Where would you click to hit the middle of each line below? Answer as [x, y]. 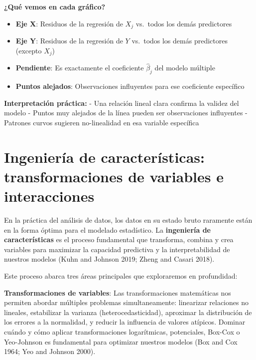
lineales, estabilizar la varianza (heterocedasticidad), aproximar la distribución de [128, 312]
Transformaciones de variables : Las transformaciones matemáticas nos [118, 292]
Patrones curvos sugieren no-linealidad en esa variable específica [102, 122]
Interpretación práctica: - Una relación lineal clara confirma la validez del [122, 103]
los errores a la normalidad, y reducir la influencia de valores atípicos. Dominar [125, 322]
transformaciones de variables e [114, 176]
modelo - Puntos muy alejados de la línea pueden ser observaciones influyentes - [126, 113]
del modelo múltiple [185, 68]
